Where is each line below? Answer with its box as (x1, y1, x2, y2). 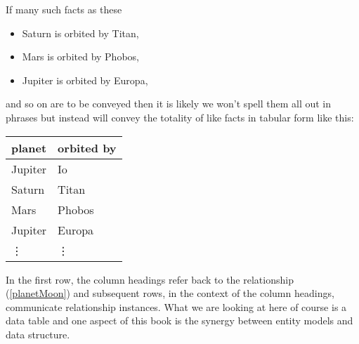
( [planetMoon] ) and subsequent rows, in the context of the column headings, (6, 286, 334, 300)
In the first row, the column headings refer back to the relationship (6, 272, 294, 286)
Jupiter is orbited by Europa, (22, 72, 148, 87)
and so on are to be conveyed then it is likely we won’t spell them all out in (6, 96, 332, 111)
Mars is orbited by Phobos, (22, 49, 139, 64)
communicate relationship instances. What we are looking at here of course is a (6, 299, 347, 314)
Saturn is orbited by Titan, (22, 25, 139, 40)
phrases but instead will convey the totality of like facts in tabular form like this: (6, 110, 354, 124)
